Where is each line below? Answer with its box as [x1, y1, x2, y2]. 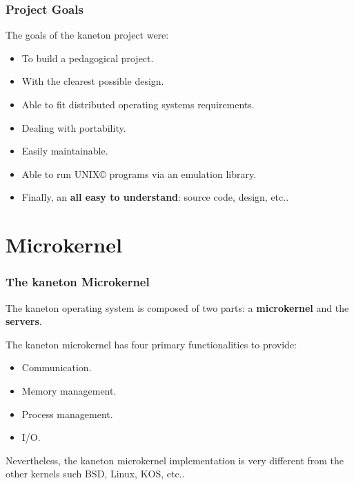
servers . [6, 314, 42, 328]
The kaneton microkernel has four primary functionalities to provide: [6, 337, 297, 351]
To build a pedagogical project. [21, 50, 154, 65]
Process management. [21, 406, 113, 421]
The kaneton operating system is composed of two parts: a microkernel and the [6, 300, 349, 315]
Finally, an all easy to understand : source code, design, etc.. [21, 190, 289, 204]
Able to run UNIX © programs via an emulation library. [21, 166, 257, 181]
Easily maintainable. [21, 143, 108, 158]
